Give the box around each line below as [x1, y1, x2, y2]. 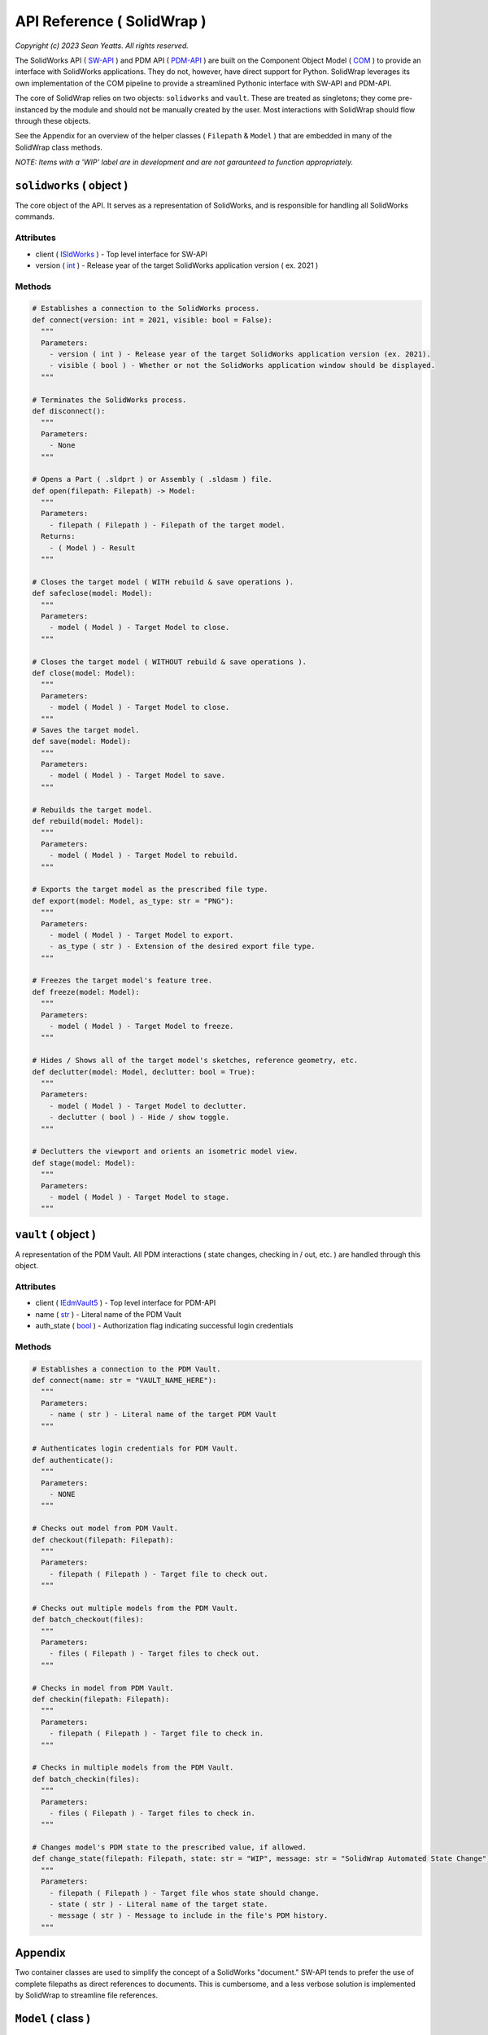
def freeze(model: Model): [32, 987, 140, 996]
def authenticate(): [32, 1455, 114, 1464]
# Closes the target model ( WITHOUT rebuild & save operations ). [32, 657, 307, 667]
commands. [15, 212, 55, 221]
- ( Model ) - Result [49, 543, 136, 553]
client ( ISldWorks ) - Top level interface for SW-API [35, 249, 207, 259]
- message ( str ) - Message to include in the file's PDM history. [49, 1911, 329, 1920]
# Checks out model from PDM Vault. [32, 1524, 179, 1534]
